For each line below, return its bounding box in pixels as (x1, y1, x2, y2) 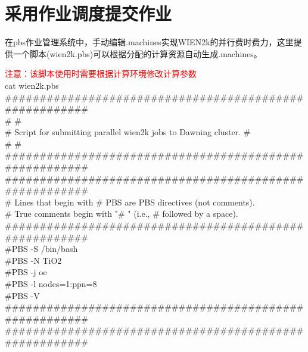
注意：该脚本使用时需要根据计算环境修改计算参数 (5, 67, 197, 80)
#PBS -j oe (5, 266, 47, 278)
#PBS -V (5, 289, 40, 301)
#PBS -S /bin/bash (5, 242, 78, 255)
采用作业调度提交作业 (5, 1, 172, 26)
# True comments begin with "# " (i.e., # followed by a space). (5, 207, 238, 220)
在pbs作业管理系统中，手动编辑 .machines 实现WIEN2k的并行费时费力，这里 (5, 36, 294, 48)
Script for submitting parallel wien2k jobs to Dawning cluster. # (14, 126, 251, 138)
